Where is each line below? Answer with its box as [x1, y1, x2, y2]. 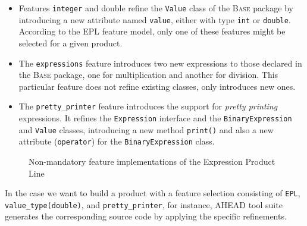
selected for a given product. [18, 36, 123, 49]
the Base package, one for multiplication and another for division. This [18, 68, 278, 81]
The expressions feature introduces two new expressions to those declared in [18, 56, 302, 69]
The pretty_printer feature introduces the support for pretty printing [18, 100, 278, 112]
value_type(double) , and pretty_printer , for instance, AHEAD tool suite [5, 198, 283, 211]
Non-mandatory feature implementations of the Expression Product [29, 155, 275, 167]
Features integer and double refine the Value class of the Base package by [18, 2, 293, 14]
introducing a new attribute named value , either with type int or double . [18, 13, 291, 26]
